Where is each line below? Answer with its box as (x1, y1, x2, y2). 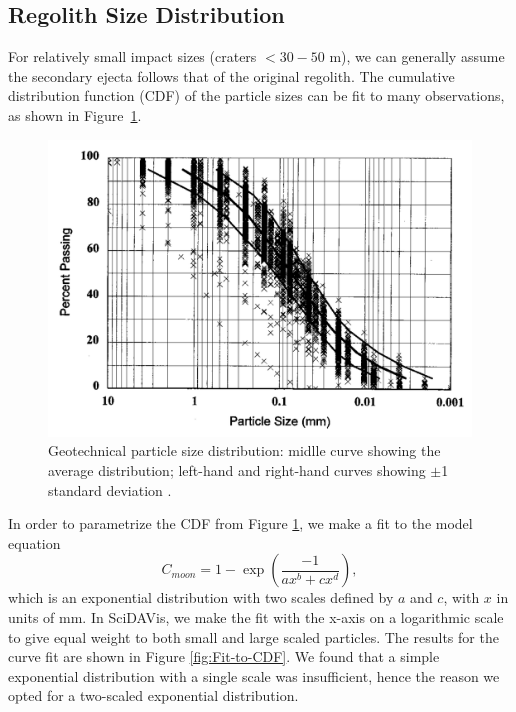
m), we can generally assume (329, 46, 505, 67)
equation (8, 532, 61, 553)
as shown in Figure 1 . (8, 104, 142, 125)
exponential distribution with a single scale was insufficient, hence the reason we (8, 665, 500, 686)
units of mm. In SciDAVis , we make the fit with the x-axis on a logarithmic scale (8, 607, 504, 628)
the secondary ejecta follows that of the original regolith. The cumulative (8, 65, 455, 86)
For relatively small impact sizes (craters (8, 46, 257, 67)
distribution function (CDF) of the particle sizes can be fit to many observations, (8, 85, 505, 106)
